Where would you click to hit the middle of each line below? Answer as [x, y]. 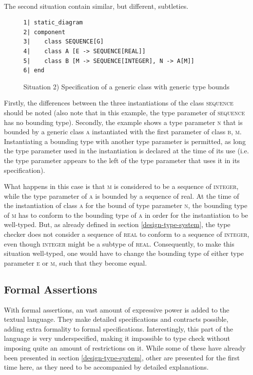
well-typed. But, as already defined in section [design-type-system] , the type [117, 224]
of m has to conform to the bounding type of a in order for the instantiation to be [126, 215]
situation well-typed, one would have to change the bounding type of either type [124, 253]
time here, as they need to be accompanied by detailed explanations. [106, 367]
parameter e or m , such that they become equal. [76, 262]
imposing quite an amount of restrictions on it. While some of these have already [125, 348]
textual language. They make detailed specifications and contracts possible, [116, 319]
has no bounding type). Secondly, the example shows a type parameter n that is [123, 122]
